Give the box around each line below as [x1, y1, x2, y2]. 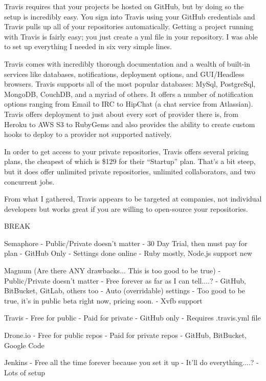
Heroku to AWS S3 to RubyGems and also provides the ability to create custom [4, 118, 255, 129]
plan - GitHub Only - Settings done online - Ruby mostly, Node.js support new [4, 248, 252, 258]
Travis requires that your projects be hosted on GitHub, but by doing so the [4, 1, 244, 11]
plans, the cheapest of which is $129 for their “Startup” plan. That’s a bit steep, [4, 156, 256, 167]
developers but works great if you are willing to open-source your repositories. [4, 203, 248, 214]
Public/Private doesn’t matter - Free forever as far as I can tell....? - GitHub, [4, 275, 246, 286]
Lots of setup [4, 367, 46, 377]
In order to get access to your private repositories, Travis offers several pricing [4, 146, 249, 156]
